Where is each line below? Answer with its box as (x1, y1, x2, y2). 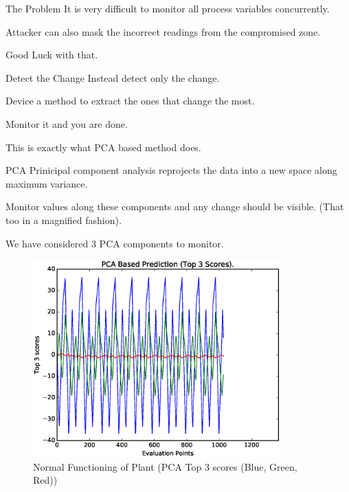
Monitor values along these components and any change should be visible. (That (5, 199, 344, 214)
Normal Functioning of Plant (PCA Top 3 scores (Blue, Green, (33, 459, 297, 473)
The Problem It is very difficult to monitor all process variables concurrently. (5, 1, 330, 15)
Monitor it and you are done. (5, 116, 128, 131)
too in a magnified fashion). (5, 212, 122, 227)
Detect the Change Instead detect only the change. (5, 70, 220, 85)
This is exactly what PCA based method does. (5, 139, 201, 154)
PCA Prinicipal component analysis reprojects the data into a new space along (5, 163, 337, 177)
